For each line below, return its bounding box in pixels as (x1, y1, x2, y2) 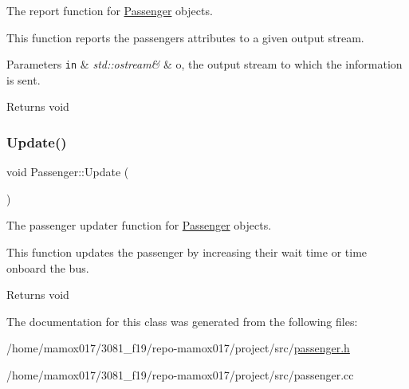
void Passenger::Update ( (6, 163, 129, 180)
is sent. (6, 71, 41, 88)
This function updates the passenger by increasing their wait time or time (6, 244, 368, 261)
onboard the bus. (6, 259, 89, 276)
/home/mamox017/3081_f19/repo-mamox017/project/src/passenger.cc (6, 367, 354, 383)
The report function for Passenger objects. (6, 2, 213, 18)
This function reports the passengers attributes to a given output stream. (6, 29, 364, 45)
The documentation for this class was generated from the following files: (6, 312, 358, 329)
